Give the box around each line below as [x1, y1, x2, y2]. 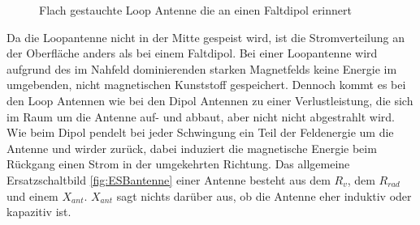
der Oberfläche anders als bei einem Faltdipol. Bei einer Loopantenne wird [6, 45, 378, 62]
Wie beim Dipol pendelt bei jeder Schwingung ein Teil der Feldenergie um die [6, 124, 394, 141]
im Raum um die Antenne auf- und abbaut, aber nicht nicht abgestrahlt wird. [6, 108, 395, 125]
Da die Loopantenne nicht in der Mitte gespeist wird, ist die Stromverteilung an [6, 28, 405, 45]
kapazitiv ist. [6, 203, 71, 220]
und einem [6, 187, 58, 204]
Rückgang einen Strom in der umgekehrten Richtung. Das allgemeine [6, 155, 350, 172]
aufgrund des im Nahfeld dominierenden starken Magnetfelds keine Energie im [6, 60, 397, 77]
